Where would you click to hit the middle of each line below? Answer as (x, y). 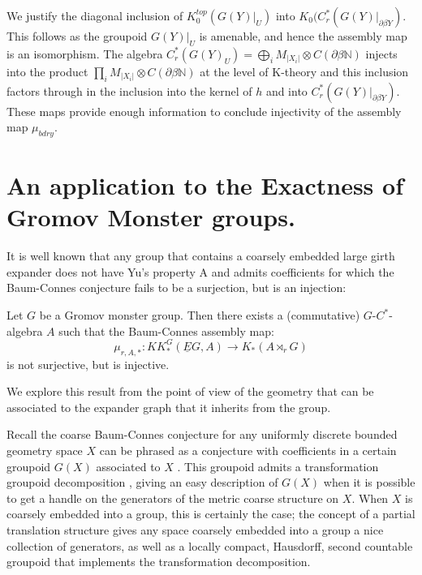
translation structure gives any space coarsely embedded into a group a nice (195, 529)
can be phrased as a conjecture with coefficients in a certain (248, 450)
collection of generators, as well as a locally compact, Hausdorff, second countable (210, 545)
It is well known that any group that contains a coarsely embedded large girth (201, 256)
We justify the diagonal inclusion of (95, 15)
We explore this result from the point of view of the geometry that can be (190, 391)
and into (286, 90)
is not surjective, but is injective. (88, 364)
